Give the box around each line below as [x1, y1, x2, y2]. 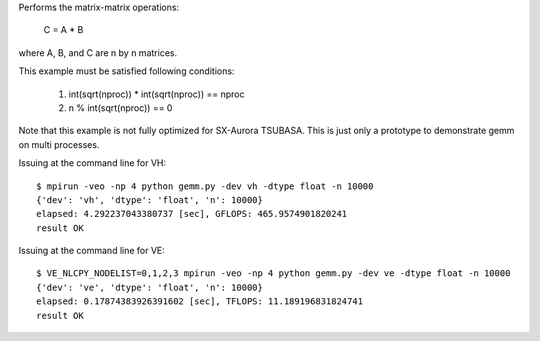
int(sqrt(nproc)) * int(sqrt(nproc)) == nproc [68, 88, 245, 100]
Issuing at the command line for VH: [18, 157, 167, 169]
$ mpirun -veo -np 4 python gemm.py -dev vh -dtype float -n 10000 [36, 180, 374, 192]
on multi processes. [18, 138, 100, 150]
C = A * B [43, 24, 84, 36]
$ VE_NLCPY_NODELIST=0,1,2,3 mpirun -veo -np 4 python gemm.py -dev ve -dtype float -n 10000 [36, 268, 511, 279]
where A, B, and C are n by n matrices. [18, 46, 178, 59]
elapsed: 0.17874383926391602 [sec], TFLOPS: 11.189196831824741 [36, 296, 364, 307]
